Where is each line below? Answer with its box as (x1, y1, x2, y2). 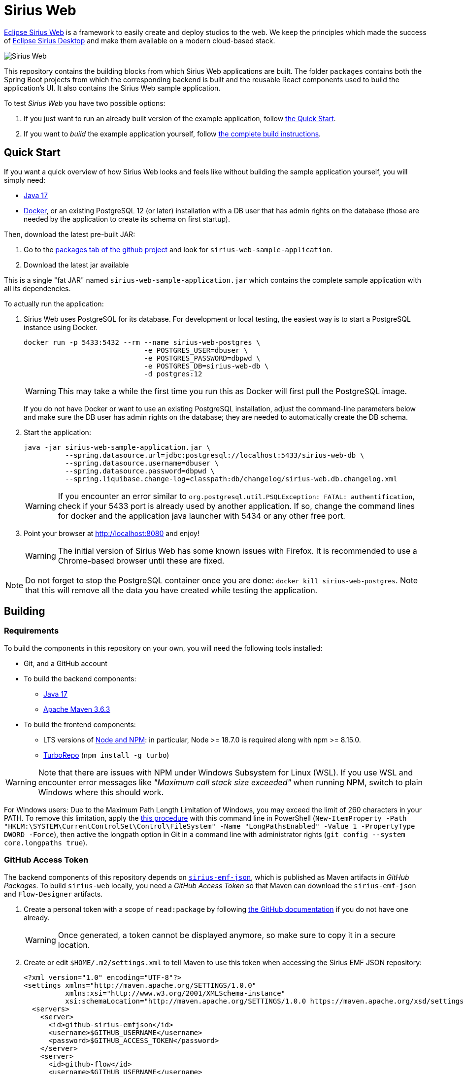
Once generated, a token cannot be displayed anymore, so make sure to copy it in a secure (58, 930, 396, 940)
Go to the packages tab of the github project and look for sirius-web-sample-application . (24, 245, 333, 254)
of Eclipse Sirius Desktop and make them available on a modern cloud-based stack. (4, 36, 275, 45)
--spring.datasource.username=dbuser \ (65, 459, 219, 467)
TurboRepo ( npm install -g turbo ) (43, 750, 169, 759)
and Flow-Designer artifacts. (4, 889, 103, 898)
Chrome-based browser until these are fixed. (58, 555, 225, 566)
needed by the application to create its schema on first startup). (24, 214, 230, 223)
